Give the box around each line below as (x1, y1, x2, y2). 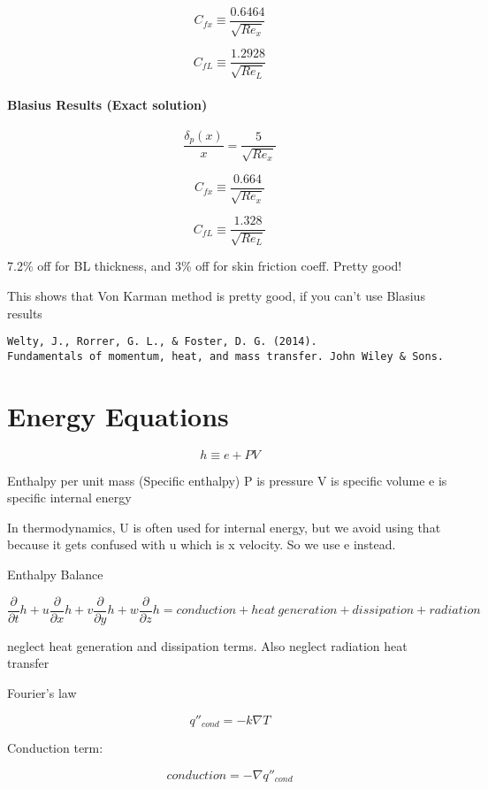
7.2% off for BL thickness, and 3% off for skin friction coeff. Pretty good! (7, 257, 402, 275)
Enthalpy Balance (7, 565, 103, 584)
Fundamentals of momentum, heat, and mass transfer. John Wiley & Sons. (7, 349, 444, 363)
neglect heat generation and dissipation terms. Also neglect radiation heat (7, 636, 408, 655)
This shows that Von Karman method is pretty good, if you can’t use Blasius (7, 287, 425, 305)
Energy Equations (7, 397, 229, 433)
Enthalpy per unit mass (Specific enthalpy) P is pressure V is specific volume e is (7, 471, 447, 489)
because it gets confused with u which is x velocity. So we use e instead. (7, 535, 396, 554)
